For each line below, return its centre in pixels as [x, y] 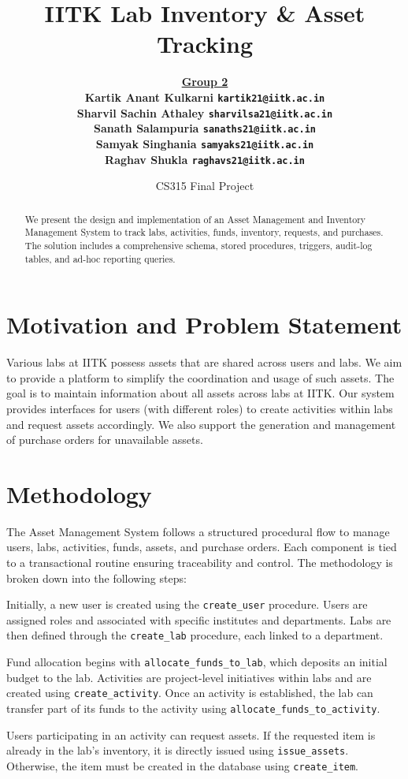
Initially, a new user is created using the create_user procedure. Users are [187, 604]
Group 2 [205, 82]
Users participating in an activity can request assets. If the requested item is [191, 734]
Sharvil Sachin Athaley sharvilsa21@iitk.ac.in [205, 112]
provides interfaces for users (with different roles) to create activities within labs [200, 408]
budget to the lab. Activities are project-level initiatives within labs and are [189, 677]
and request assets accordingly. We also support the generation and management [201, 424]
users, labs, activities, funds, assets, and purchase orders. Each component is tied [202, 547]
